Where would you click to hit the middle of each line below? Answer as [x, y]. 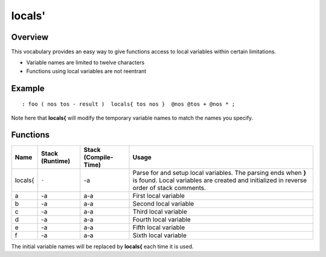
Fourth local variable [162, 219]
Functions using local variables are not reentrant [86, 71]
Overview [30, 37]
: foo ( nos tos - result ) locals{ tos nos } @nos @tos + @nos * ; [129, 104]
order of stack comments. [169, 188]
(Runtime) [56, 161]
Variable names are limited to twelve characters [85, 63]
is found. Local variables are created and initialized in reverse [220, 180]
